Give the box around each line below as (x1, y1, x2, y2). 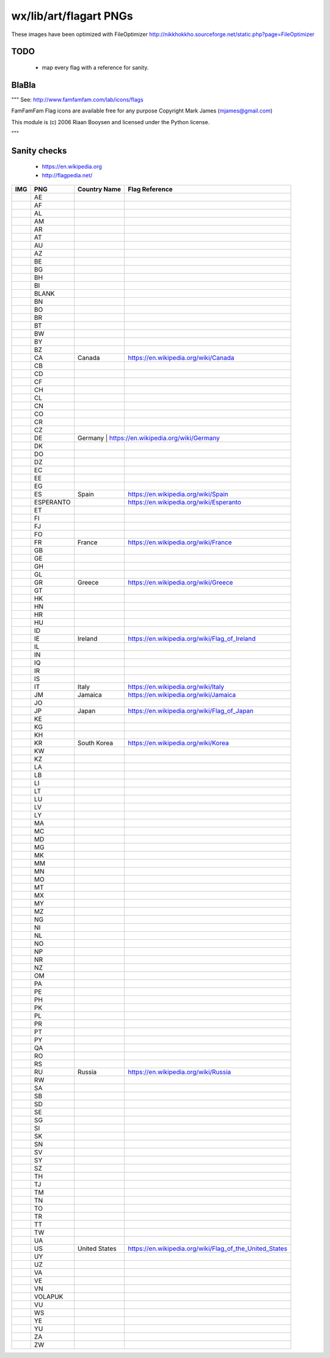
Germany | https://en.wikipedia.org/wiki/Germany (77, 434, 220, 443)
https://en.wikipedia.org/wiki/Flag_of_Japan (127, 707, 254, 715)
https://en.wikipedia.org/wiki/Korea (127, 739, 229, 747)
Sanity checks (11, 146, 67, 156)
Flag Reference (127, 185, 173, 194)
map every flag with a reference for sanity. (42, 64, 149, 71)
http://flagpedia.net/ (42, 171, 93, 179)
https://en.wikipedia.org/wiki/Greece (127, 578, 233, 587)
